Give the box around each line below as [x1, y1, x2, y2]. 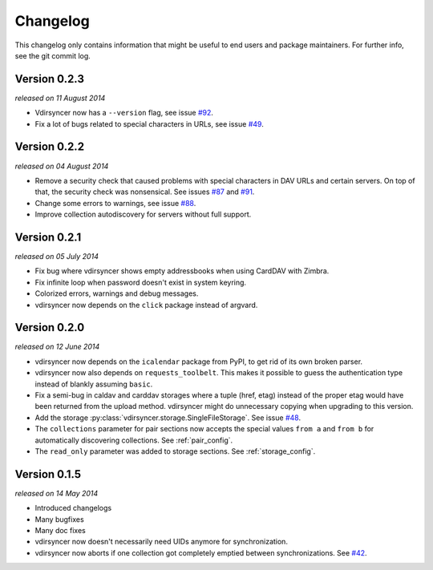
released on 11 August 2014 [14, 93, 106, 103]
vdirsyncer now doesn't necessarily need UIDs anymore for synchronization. [34, 537, 289, 547]
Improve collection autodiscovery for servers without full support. [34, 209, 252, 220]
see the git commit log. [14, 51, 91, 60]
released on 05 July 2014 [14, 252, 99, 261]
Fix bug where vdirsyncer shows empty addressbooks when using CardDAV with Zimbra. [34, 266, 330, 276]
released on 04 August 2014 [14, 161, 109, 171]
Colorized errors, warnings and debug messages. [34, 289, 199, 298]
